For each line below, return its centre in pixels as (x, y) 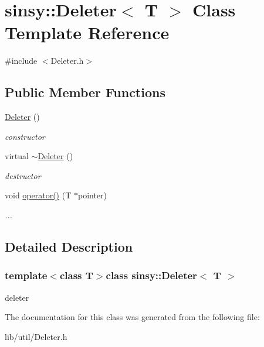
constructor (25, 136)
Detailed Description (69, 247)
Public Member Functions (85, 92)
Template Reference (87, 32)
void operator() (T (38, 195)
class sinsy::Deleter (151, 275)
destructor (23, 175)
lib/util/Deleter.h (36, 336)
